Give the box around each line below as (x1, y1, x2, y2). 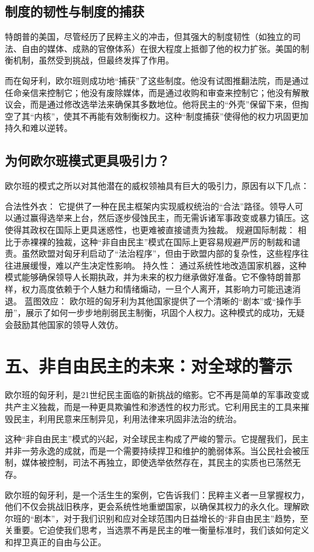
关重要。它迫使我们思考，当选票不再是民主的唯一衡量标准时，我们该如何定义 (5, 524, 309, 536)
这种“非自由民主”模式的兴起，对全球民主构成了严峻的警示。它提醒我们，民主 (5, 432, 309, 445)
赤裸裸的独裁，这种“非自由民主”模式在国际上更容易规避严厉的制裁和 (21, 235, 292, 248)
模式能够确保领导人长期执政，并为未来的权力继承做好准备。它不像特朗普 (5, 271, 292, 283)
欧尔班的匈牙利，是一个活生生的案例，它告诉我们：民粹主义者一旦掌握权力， (5, 488, 309, 501)
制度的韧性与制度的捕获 (5, 2, 144, 21)
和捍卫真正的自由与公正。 (5, 535, 106, 548)
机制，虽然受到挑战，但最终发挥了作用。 (13, 54, 174, 66)
